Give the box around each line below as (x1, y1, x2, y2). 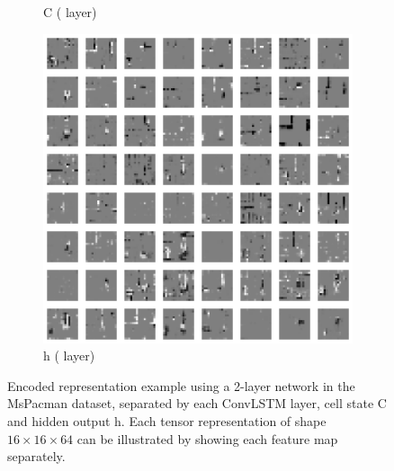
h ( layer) (43, 346, 95, 365)
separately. (7, 447, 66, 466)
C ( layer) (43, 3, 97, 21)
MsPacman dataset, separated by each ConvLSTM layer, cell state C (7, 394, 387, 413)
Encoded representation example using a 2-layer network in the (7, 376, 355, 395)
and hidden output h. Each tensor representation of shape (7, 411, 327, 430)
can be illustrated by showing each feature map (76, 429, 338, 448)
